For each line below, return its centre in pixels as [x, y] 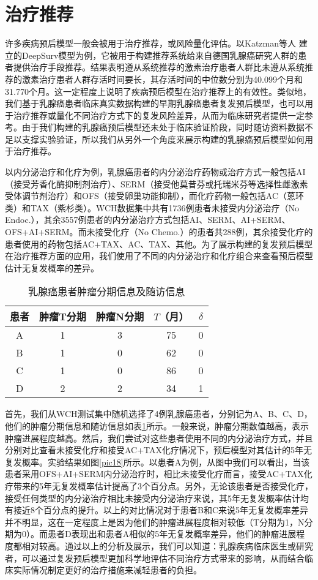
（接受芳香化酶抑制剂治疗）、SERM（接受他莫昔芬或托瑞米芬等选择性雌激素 [157, 183]
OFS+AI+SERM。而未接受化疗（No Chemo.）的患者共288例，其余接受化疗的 [159, 232]
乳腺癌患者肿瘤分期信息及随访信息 [107, 292]
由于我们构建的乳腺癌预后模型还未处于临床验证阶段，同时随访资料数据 [163, 127]
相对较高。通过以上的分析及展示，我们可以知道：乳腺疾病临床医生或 [159, 545]
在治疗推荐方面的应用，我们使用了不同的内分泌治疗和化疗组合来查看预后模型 [159, 256]
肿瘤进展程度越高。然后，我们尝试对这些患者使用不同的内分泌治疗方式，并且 [159, 438]
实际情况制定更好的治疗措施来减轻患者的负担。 [107, 570]
